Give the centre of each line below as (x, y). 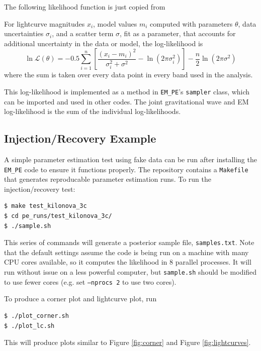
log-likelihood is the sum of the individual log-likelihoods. (93, 111)
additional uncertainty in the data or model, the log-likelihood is (104, 43)
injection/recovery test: (40, 189)
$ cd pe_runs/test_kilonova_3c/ (58, 216)
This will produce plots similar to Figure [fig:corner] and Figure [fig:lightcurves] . (127, 342)
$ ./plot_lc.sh (29, 326)
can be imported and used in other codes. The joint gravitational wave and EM (126, 101)
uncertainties (24, 33)
